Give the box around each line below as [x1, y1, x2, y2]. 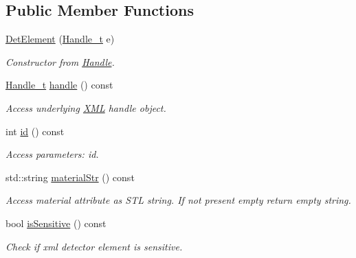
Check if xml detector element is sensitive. [5, 239, 183, 253]
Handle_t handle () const [5, 78, 113, 92]
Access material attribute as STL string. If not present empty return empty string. [5, 193, 351, 207]
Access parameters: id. [5, 147, 99, 161]
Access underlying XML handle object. [5, 100, 166, 115]
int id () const [5, 124, 65, 138]
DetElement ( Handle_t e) [5, 32, 115, 46]
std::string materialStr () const [5, 169, 135, 184]
